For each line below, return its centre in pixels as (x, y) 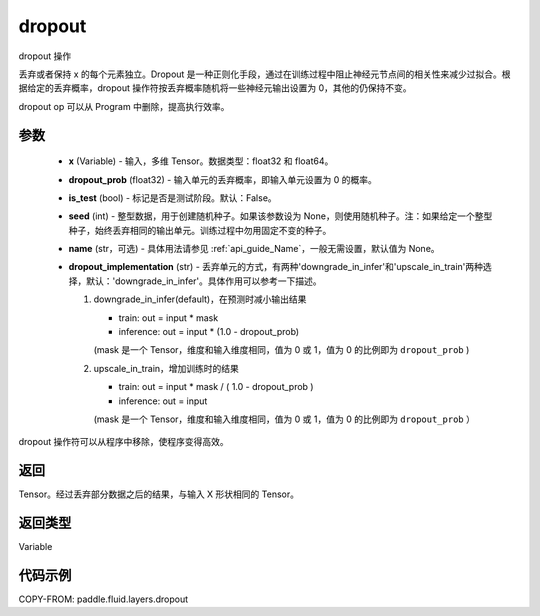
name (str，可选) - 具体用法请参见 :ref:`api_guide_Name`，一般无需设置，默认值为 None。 (254, 249)
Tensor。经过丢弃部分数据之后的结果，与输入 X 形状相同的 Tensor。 (159, 494)
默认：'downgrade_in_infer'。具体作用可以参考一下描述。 (203, 281)
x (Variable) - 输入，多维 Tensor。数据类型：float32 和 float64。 (201, 161)
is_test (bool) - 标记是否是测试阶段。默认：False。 (172, 197)
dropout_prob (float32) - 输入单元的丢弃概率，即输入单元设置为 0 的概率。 (222, 179)
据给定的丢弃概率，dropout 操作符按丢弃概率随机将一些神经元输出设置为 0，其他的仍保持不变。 (215, 88)
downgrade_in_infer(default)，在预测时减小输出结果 (200, 299)
